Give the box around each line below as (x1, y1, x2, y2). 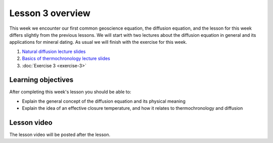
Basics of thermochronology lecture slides (22, 55, 111, 61)
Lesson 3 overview (9, 8, 90, 19)
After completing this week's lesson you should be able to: (9, 89, 131, 95)
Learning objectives (9, 76, 74, 84)
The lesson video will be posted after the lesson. (9, 131, 111, 138)
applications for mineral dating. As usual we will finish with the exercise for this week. (9, 39, 187, 45)
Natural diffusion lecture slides (22, 48, 86, 54)
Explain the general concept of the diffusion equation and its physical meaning (22, 98, 186, 104)
